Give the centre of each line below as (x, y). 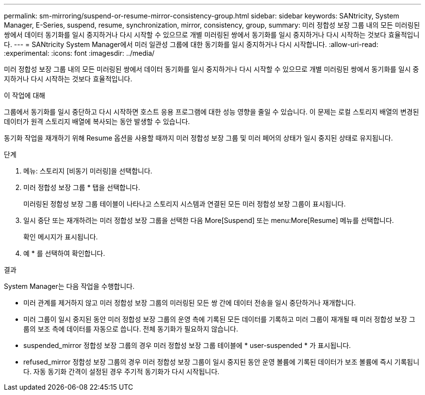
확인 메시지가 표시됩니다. (61, 237)
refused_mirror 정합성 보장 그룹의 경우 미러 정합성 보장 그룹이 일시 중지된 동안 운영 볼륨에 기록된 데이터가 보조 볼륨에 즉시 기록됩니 (221, 362)
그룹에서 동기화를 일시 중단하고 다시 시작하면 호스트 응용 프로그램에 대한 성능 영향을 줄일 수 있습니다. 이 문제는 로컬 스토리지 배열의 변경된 (212, 112)
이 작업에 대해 (25, 95)
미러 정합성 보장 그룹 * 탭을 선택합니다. (82, 187)
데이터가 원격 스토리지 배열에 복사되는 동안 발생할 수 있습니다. (97, 121)
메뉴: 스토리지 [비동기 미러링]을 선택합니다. (88, 171)
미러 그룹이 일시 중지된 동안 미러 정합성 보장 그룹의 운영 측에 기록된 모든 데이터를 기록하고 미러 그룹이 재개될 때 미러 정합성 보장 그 (219, 319)
